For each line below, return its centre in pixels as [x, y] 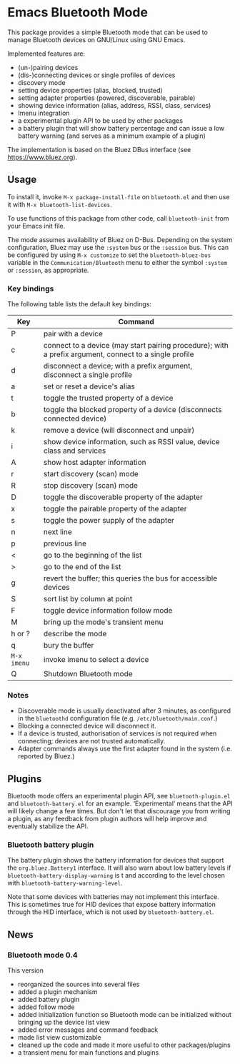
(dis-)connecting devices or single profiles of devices [96, 75]
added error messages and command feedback [88, 1030]
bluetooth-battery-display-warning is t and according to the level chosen [116, 875]
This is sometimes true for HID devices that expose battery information [112, 905]
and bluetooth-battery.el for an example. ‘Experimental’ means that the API [120, 803]
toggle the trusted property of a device [108, 398]
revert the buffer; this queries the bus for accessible [130, 578]
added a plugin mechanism [57, 992]
